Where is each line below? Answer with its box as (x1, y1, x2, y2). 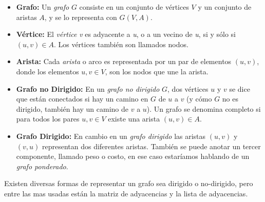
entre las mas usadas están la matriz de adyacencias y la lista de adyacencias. (4, 188, 248, 198)
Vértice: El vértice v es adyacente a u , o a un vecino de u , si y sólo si (16, 29, 236, 39)
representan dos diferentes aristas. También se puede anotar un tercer (42, 140, 261, 151)
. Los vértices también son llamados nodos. (53, 38, 188, 49)
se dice (229, 83, 250, 94)
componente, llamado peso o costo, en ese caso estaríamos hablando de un (16, 151, 250, 161)
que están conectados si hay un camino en (16, 93, 148, 104)
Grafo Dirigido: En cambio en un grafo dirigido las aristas (16, 130, 206, 141)
